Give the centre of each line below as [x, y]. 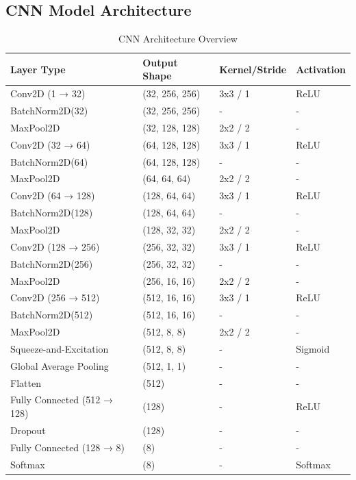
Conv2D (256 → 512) [55, 298]
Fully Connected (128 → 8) [68, 447]
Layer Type [38, 69]
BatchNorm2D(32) [49, 111]
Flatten [26, 382]
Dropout [28, 430]
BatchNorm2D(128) [52, 213]
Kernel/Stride [253, 69]
